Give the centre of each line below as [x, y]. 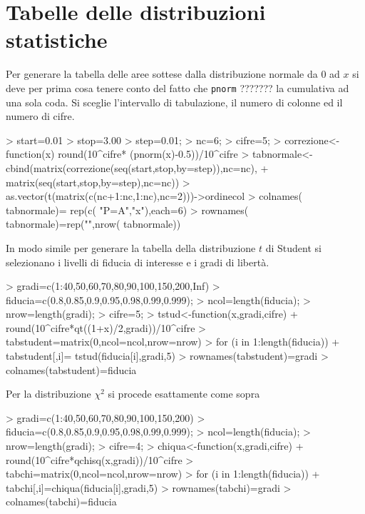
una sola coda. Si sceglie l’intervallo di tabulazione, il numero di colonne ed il [174, 102]
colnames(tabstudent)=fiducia [71, 369]
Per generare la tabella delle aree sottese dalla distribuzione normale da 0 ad [173, 74]
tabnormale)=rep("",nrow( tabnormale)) [93, 224]
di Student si [293, 247]
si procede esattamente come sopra [184, 394]
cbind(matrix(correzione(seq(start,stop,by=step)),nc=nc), [132, 167]
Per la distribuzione [48, 394]
